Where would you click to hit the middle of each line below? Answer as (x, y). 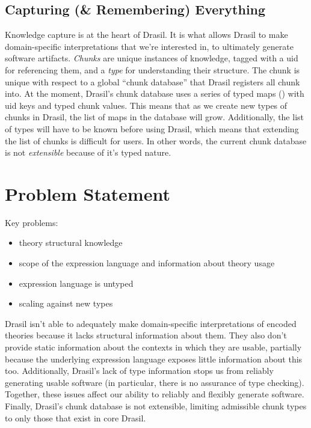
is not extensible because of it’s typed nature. (88, 152)
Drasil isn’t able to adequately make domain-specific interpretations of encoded (151, 323)
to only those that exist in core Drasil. (75, 417)
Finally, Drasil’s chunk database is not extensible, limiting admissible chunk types (156, 405)
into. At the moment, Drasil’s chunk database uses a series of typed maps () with (155, 93)
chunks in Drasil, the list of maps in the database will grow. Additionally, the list (154, 117)
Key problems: (32, 222)
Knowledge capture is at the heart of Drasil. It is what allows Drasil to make (146, 35)
